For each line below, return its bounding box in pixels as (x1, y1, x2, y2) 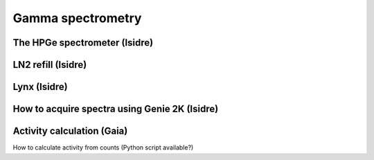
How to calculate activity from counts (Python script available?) (12, 143, 194, 152)
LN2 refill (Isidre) (12, 59, 87, 71)
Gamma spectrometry (12, 10, 142, 26)
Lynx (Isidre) (12, 81, 69, 93)
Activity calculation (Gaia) (12, 125, 128, 137)
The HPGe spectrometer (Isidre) (12, 37, 154, 48)
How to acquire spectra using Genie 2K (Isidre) (12, 103, 219, 115)
